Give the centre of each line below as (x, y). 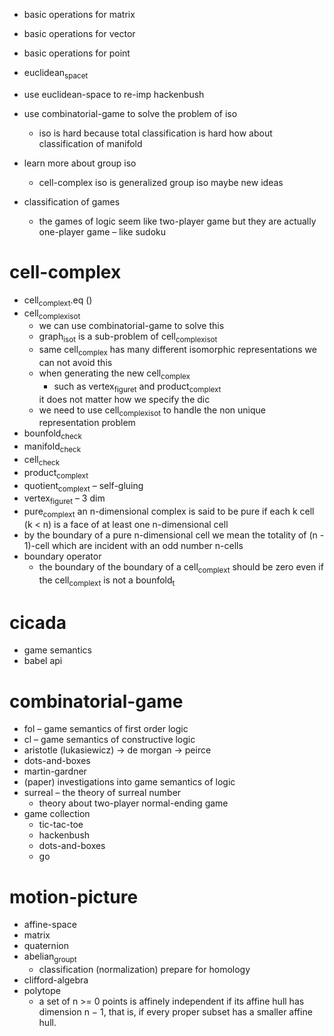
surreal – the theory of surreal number (102, 793)
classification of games (72, 201)
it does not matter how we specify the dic (124, 399)
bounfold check (52, 434)
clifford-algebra (56, 980)
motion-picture (74, 896)
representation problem (87, 423)
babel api (43, 661)
